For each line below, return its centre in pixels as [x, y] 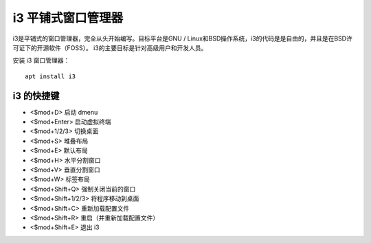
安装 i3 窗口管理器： [41, 60]
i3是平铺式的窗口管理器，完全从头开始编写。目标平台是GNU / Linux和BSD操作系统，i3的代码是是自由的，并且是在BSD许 [183, 38]
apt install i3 [50, 76]
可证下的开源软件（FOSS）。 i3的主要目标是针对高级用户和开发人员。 [110, 47]
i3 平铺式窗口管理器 [68, 18]
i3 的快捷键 [36, 96]
